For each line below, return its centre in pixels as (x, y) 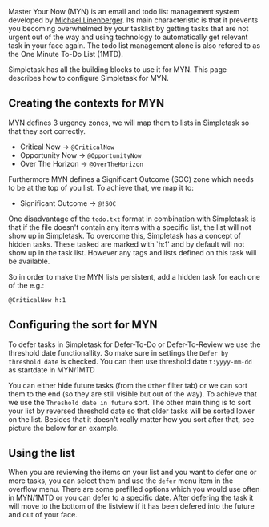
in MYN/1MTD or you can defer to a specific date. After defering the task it (131, 498)
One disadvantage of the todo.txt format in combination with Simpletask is (132, 219)
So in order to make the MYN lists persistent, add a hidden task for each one (134, 276)
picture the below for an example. (64, 428)
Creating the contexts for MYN (86, 103)
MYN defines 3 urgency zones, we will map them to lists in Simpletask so (129, 123)
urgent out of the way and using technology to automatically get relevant (128, 37)
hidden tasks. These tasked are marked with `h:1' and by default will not (126, 244)
